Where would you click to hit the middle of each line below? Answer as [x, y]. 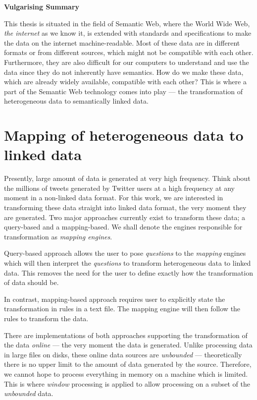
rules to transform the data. [46, 318]
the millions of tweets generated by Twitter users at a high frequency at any [119, 188]
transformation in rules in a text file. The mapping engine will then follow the [122, 309]
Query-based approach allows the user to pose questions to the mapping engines [125, 253]
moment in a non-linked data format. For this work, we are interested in [114, 198]
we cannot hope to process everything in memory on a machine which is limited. [126, 373]
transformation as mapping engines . [58, 236]
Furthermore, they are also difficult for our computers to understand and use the [127, 62]
